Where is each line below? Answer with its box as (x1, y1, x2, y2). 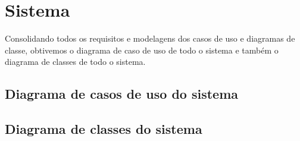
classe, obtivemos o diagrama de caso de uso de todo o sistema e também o (5, 43, 279, 56)
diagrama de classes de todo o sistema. (5, 55, 146, 68)
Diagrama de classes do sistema (5, 120, 202, 138)
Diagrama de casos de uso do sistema (5, 84, 239, 103)
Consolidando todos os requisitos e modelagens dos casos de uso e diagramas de (5, 32, 295, 45)
